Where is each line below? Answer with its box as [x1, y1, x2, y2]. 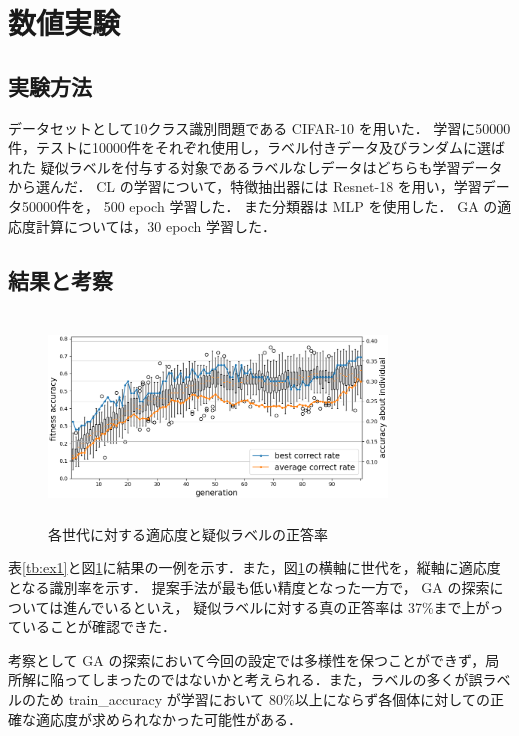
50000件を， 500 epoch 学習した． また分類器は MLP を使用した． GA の [21, 195, 498, 216]
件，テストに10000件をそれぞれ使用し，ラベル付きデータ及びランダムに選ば [8, 137, 505, 158]
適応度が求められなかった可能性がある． [35, 708, 302, 729]
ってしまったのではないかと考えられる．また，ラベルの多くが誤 [63, 669, 483, 690]
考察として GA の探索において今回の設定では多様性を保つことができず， [8, 649, 486, 670]
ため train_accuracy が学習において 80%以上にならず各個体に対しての [35, 688, 490, 709]
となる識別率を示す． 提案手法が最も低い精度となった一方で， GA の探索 [8, 576, 490, 597]
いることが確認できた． [21, 616, 176, 637]
